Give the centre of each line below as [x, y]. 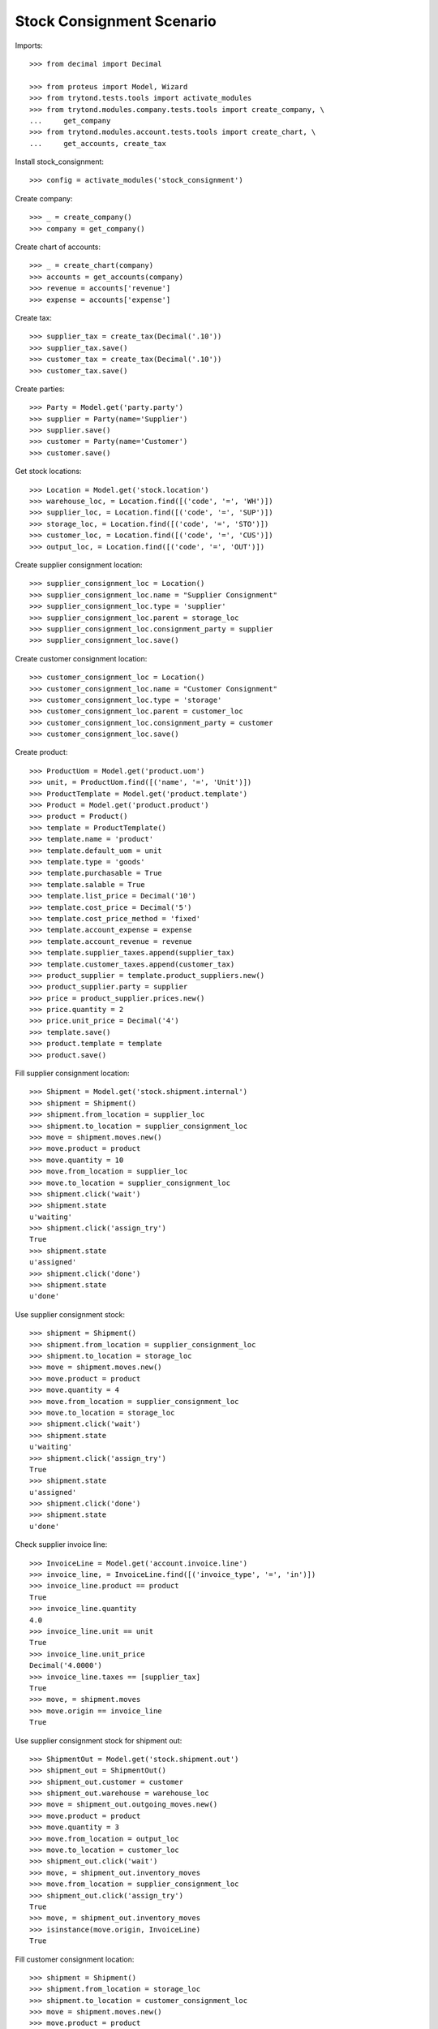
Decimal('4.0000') [66, 1665]
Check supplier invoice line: [61, 1544]
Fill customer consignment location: [75, 1959]
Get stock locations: [48, 472]
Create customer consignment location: [81, 658]
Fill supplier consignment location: [72, 1073]
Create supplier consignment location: [79, 565]
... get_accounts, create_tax [98, 143]
